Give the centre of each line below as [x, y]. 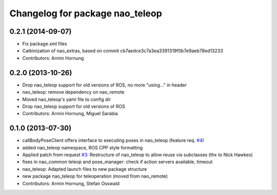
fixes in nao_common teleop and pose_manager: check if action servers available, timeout [117, 162]
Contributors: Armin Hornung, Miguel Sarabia [70, 114]
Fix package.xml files [45, 44]
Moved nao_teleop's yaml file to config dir [67, 99]
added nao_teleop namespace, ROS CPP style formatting [83, 147]
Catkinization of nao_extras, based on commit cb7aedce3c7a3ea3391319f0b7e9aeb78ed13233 [123, 51]
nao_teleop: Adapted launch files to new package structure [85, 169]
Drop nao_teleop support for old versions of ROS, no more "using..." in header [105, 85]
